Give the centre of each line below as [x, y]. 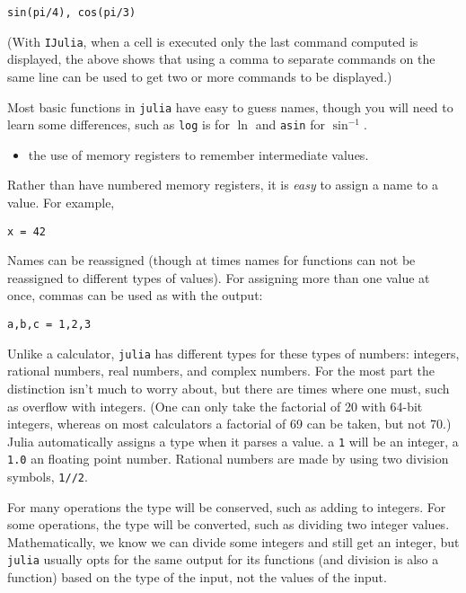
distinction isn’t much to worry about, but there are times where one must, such [229, 388]
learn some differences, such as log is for [119, 124]
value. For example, [61, 202]
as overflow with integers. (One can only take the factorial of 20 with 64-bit [215, 406]
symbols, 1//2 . [48, 477]
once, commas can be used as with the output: [135, 295]
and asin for [290, 124]
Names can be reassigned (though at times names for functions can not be [211, 260]
